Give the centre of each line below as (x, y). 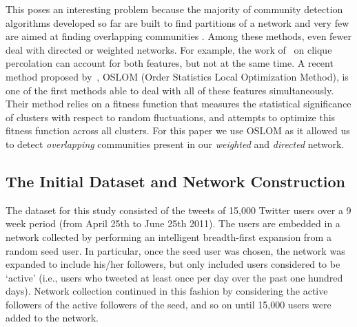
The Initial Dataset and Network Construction (176, 181)
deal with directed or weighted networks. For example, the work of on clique (169, 49)
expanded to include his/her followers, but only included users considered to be (173, 264)
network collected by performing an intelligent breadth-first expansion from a (169, 236)
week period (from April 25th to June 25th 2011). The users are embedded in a (173, 223)
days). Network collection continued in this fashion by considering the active (167, 291)
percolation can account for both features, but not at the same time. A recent (170, 63)
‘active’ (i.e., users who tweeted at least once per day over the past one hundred (174, 277)
